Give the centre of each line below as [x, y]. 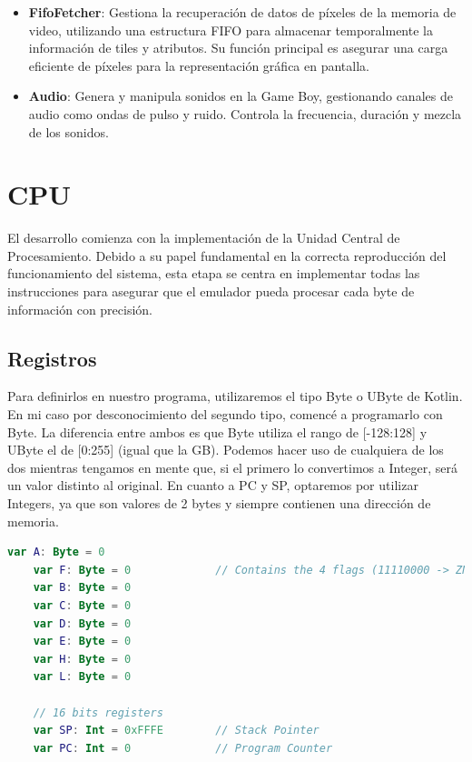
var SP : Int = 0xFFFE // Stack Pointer [176, 731]
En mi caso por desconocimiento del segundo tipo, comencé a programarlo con [225, 414]
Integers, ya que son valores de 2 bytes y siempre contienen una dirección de [219, 503]
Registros [52, 358]
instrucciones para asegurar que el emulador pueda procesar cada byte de [211, 291]
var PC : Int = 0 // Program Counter [183, 748]
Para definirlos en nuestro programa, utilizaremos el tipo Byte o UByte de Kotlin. [235, 396]
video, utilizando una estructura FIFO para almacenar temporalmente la [231, 30]
